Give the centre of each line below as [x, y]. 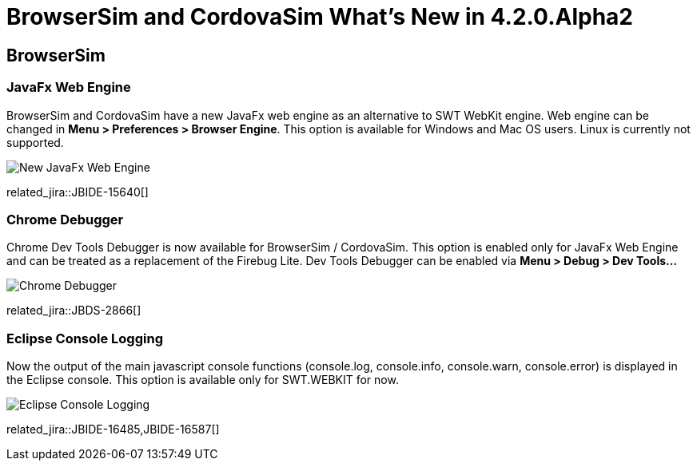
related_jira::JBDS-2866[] [74, 311]
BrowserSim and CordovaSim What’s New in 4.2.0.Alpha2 [320, 17]
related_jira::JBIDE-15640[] [78, 192]
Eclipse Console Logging [85, 338]
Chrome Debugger [65, 219]
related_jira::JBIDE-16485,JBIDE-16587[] [113, 429]
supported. [35, 142]
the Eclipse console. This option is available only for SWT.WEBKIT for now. [203, 380]
